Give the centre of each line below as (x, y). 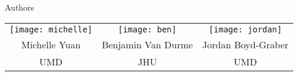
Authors (20, 7)
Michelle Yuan (51, 44)
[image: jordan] (245, 29)
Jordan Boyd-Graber (245, 44)
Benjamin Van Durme (148, 44)
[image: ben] (147, 29)
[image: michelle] (51, 29)
